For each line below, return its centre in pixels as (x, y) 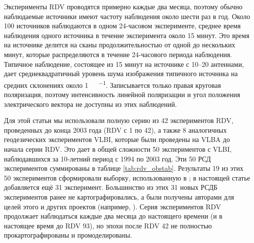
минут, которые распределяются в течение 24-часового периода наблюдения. (118, 54)
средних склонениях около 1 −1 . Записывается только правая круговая (113, 84)
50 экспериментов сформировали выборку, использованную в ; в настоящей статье (127, 177)
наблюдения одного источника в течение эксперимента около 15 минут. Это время (127, 35)
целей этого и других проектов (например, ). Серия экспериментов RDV (113, 206)
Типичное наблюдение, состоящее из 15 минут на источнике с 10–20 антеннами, (124, 64)
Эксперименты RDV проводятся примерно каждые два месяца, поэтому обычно (123, 6)
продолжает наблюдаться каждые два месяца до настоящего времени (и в (113, 216)
